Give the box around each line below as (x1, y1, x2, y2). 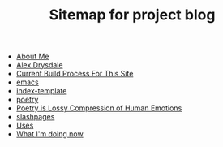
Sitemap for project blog (49, 6, 216, 24)
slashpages (15, 112, 55, 122)
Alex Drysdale (15, 60, 63, 70)
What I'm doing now (15, 129, 84, 139)
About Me (15, 51, 50, 62)
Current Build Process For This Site (15, 69, 134, 79)
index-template (15, 86, 67, 96)
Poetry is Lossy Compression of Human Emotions (15, 103, 182, 113)
